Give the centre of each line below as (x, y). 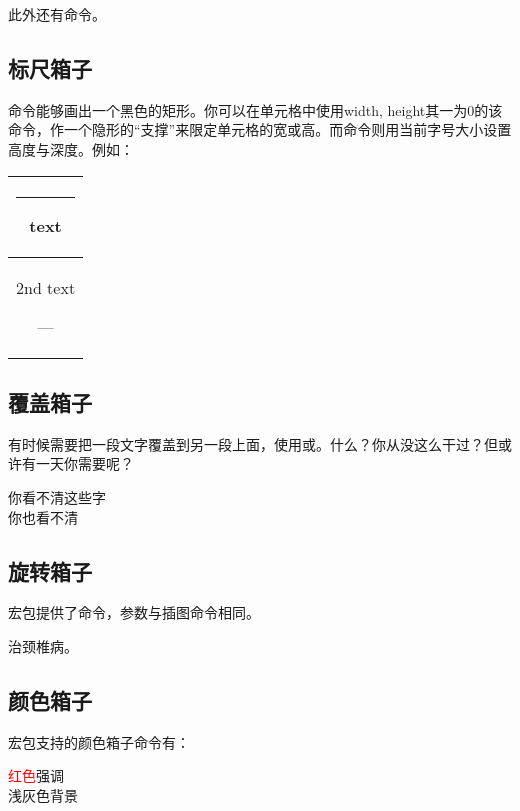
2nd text (46, 287)
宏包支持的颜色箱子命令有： (99, 741)
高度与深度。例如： (71, 148)
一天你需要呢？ (84, 463)
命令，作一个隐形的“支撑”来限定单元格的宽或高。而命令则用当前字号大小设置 (260, 129)
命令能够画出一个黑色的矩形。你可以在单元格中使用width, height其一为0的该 (255, 109)
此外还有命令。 (57, 14)
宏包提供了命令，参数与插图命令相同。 (134, 612)
